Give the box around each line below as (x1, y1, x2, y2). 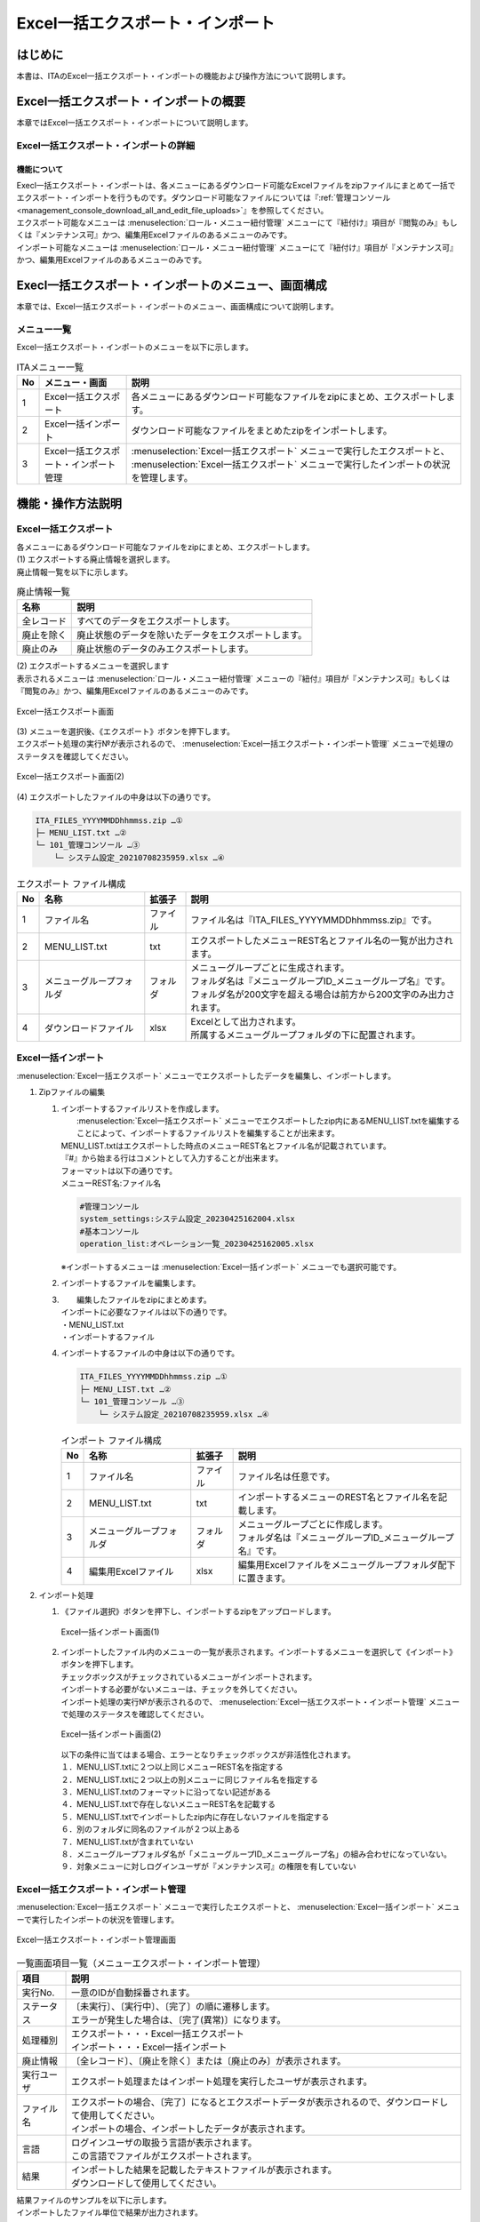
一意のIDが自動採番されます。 (71, 1986, 196, 1999)
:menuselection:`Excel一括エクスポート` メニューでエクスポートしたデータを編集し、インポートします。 (16, 1070, 396, 1081)
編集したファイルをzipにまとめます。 (76, 1294, 212, 1305)
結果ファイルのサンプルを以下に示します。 (16, 2195, 172, 2206)
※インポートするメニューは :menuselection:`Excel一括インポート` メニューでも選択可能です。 (60, 1262, 402, 1273)
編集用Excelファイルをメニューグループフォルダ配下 (237, 1558, 456, 1571)
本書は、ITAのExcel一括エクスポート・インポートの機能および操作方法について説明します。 (16, 71, 351, 82)
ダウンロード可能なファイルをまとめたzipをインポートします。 (131, 425, 393, 437)
